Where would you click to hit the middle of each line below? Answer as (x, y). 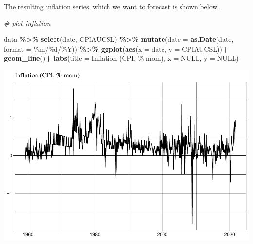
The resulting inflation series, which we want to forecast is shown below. (112, 6)
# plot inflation (27, 23)
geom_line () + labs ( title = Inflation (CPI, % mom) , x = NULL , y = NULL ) (121, 58)
